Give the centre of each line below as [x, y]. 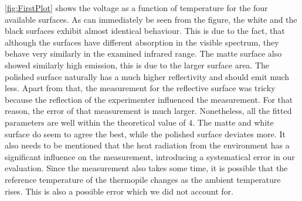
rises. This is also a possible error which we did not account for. [119, 191]
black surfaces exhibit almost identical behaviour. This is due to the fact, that [145, 31]
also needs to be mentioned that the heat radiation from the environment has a [147, 145]
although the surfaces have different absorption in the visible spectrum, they [142, 42]
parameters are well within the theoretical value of [95, 122]
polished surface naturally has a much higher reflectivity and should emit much [147, 76]
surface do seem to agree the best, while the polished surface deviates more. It [145, 134]
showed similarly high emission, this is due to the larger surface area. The [137, 65]
